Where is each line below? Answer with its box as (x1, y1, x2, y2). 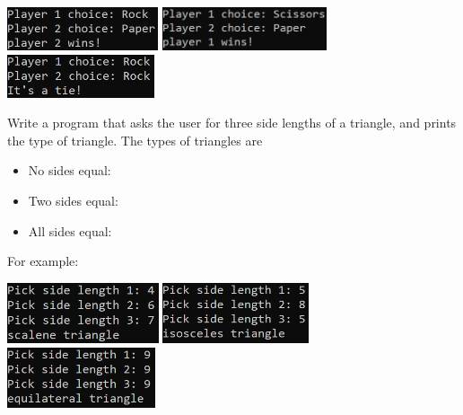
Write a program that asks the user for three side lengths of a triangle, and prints (7, 113, 457, 132)
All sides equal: (28, 221, 112, 240)
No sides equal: (28, 161, 111, 180)
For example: (7, 252, 79, 270)
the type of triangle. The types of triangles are (7, 130, 263, 149)
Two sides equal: (28, 190, 118, 209)
